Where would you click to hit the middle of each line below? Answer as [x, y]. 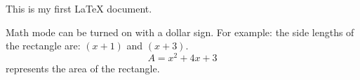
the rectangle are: [43, 46]
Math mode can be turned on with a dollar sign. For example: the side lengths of [180, 32]
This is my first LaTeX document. [79, 8]
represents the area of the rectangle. [83, 68]
